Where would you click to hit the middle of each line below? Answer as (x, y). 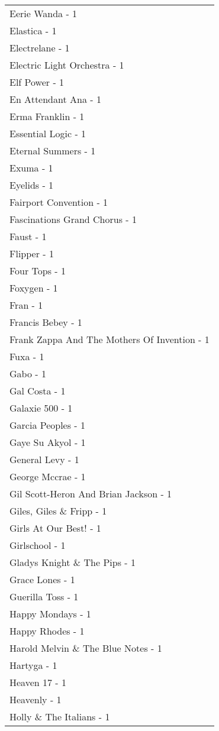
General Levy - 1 (44, 459)
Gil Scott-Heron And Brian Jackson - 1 (91, 494)
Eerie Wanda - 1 (44, 13)
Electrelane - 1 (40, 48)
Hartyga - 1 (33, 665)
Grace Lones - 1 (42, 579)
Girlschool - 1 (38, 545)
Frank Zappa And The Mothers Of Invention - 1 (109, 339)
